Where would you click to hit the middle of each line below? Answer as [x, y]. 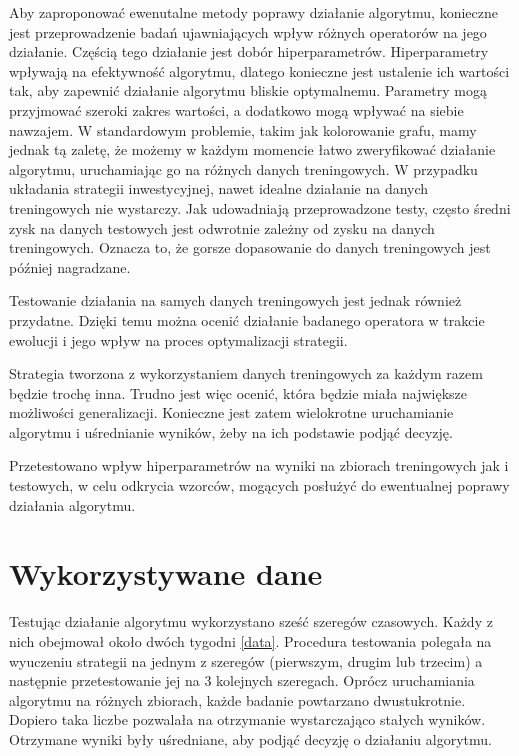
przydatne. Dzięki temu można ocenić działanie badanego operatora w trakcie [247, 319]
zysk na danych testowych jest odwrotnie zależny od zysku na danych [222, 227]
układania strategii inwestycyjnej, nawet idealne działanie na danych [219, 188]
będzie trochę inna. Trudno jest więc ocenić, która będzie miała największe [238, 392]
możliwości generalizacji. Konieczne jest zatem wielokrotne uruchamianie [231, 412]
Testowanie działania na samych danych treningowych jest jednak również [235, 300]
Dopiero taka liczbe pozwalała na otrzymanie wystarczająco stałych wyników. [247, 719]
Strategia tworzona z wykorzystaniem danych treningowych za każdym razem [246, 373]
